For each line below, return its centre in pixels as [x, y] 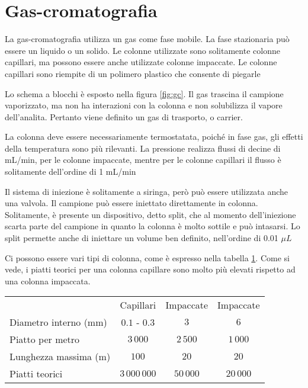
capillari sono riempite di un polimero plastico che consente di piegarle [133, 73]
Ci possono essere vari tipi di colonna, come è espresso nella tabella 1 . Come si [147, 257]
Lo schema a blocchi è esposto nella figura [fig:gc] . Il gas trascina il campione [144, 93]
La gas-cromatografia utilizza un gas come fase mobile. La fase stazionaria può [147, 39]
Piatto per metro [45, 339]
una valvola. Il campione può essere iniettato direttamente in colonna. [131, 203]
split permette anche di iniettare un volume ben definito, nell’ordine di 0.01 [142, 238]
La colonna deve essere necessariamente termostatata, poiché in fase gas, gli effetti [154, 137]
